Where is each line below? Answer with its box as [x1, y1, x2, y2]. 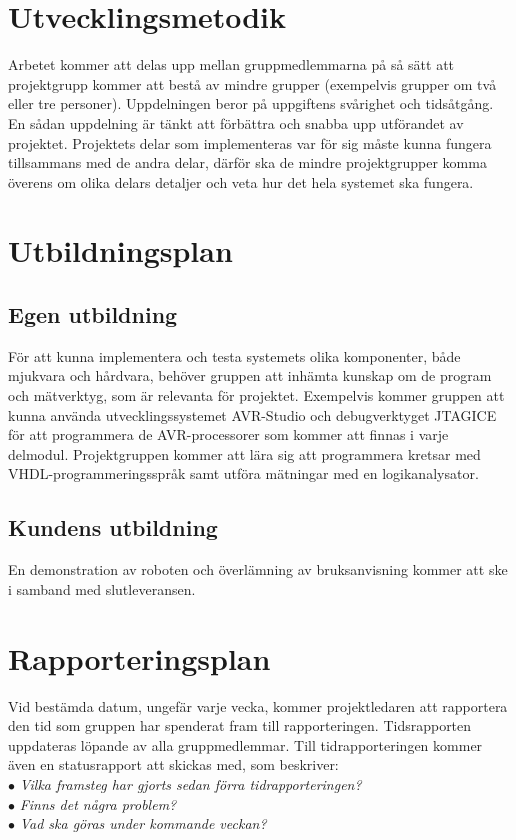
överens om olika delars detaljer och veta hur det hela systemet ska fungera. [8, 171, 474, 192]
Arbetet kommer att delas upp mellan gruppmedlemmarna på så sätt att [8, 54, 455, 75]
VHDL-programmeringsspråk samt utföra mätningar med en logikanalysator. [8, 463, 479, 484]
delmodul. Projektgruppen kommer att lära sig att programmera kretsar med [8, 443, 481, 464]
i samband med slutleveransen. [8, 578, 196, 599]
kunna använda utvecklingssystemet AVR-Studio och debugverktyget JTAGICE [8, 404, 497, 425]
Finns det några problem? [19, 793, 177, 814]
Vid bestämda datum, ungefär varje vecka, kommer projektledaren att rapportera [8, 695, 508, 716]
